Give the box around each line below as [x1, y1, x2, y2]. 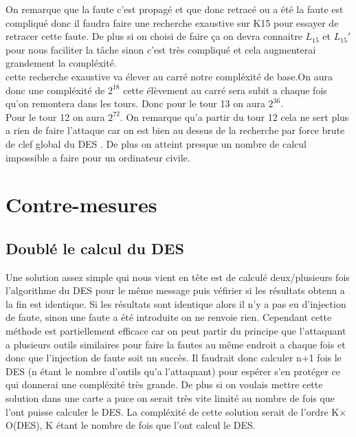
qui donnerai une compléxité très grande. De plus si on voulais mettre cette [5, 377, 323, 392]
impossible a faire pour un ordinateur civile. [5, 150, 190, 164]
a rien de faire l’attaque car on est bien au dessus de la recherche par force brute [5, 123, 345, 137]
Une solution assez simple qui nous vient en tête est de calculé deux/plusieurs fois [5, 269, 350, 284]
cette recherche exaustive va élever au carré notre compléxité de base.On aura [5, 69, 333, 83]
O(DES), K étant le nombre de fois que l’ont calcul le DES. [5, 418, 256, 432]
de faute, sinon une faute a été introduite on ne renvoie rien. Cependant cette [5, 310, 332, 324]
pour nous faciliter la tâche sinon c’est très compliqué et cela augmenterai [5, 42, 316, 56]
